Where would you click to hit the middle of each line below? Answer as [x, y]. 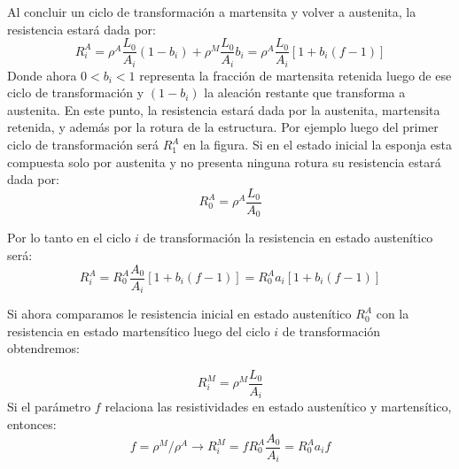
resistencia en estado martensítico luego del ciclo [139, 331]
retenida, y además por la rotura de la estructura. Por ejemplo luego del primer [223, 127]
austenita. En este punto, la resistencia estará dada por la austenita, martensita [224, 109]
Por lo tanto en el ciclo [69, 238]
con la [393, 314]
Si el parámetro [49, 407]
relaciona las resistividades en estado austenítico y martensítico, [278, 407]
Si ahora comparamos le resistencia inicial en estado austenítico [179, 314]
